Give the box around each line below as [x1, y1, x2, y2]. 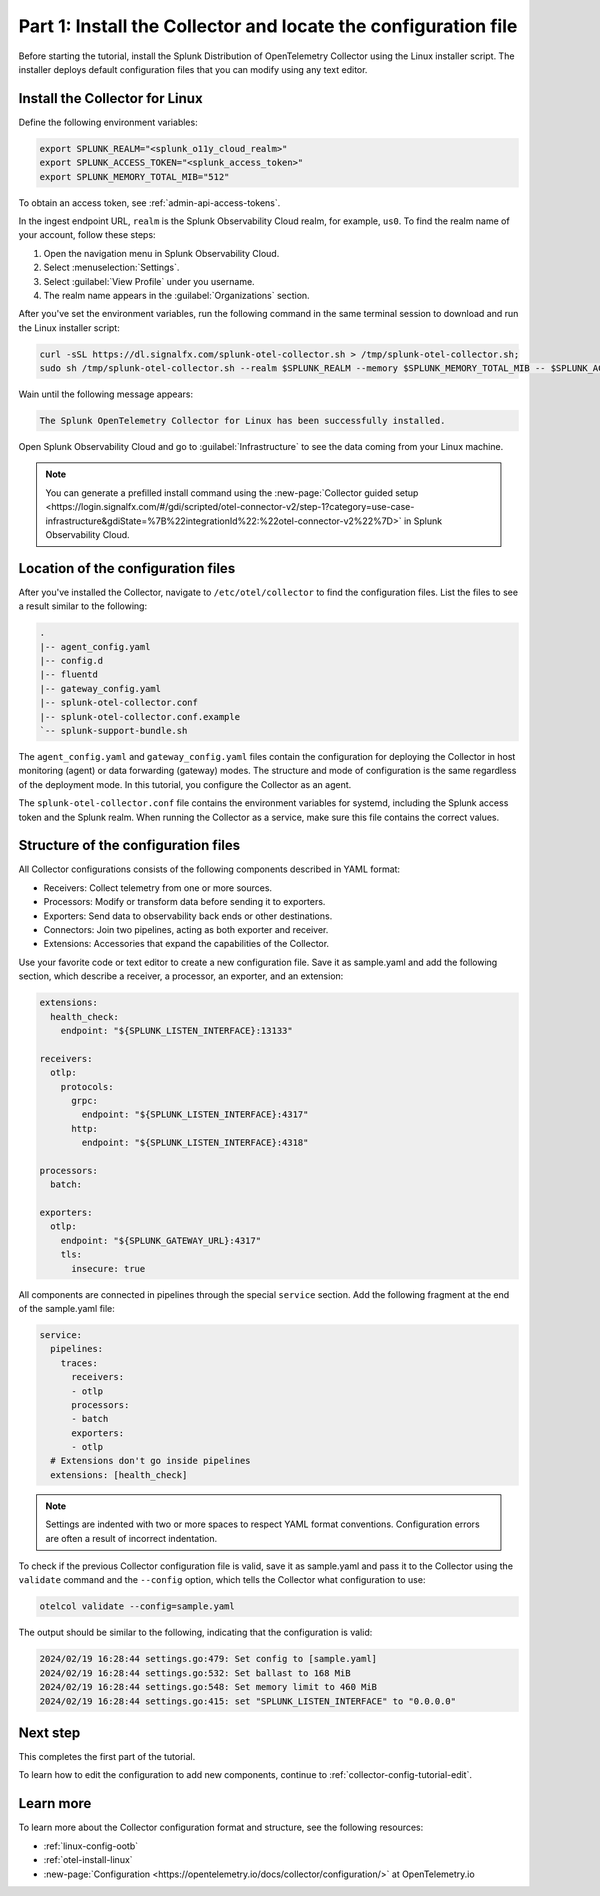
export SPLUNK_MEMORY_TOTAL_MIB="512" [39, 171, 230, 182]
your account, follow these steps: [18, 229, 156, 241]
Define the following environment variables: [18, 116, 199, 128]
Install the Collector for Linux [18, 90, 204, 107]
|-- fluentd [39, 669, 99, 680]
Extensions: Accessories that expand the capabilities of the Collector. [43, 938, 330, 950]
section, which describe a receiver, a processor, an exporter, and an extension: [18, 970, 344, 982]
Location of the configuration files [18, 560, 236, 577]
